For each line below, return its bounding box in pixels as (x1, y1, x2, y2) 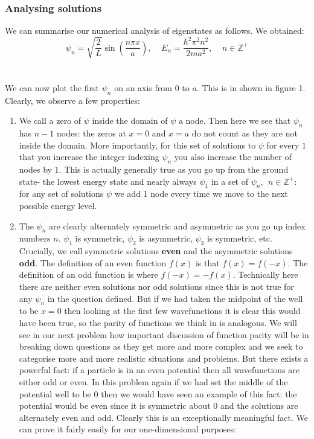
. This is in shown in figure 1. (196, 81, 306, 94)
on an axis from (114, 81, 172, 94)
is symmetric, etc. (207, 232, 272, 245)
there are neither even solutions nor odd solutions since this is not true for (19, 280, 294, 293)
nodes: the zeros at (56, 127, 126, 139)
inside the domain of (92, 114, 168, 127)
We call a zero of (19, 114, 82, 127)
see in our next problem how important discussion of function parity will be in (19, 328, 309, 341)
